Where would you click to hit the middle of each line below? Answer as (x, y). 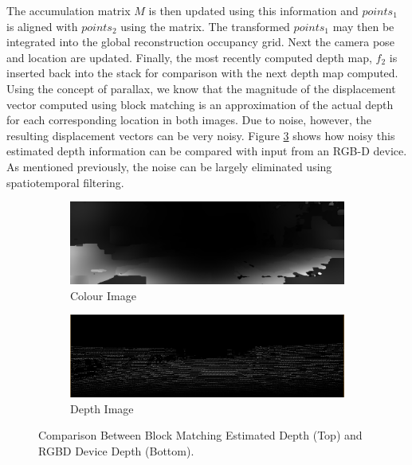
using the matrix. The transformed (205, 26)
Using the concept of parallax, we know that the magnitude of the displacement (201, 88)
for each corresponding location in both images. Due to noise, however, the (189, 120)
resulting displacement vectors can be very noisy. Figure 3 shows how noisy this (201, 135)
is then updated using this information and (253, 10)
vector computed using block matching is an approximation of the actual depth (200, 104)
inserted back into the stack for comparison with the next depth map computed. (202, 73)
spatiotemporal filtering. (65, 182)
